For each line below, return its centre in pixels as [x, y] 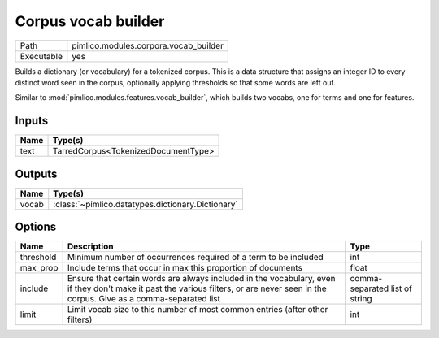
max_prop [39, 268]
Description [90, 246]
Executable [41, 56]
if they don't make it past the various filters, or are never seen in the [197, 288]
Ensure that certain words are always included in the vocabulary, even [202, 279]
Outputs [36, 173]
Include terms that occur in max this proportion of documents [185, 268]
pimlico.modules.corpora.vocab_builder [148, 45]
